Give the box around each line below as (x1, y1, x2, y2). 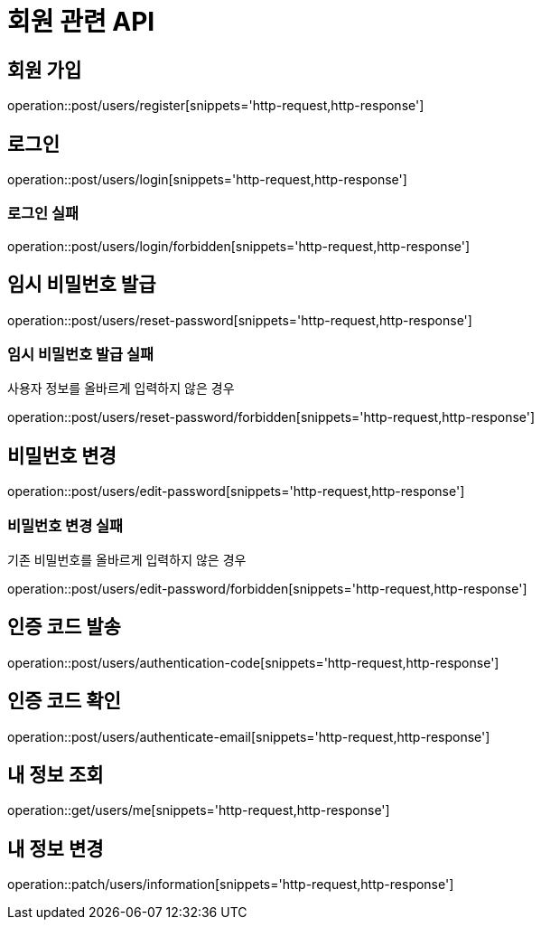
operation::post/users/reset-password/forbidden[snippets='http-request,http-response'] (7, 409, 536, 426)
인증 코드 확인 (7, 689, 121, 713)
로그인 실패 (7, 204, 79, 223)
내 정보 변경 (7, 837, 104, 860)
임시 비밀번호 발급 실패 (7, 344, 154, 363)
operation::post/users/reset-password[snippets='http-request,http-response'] (7, 312, 472, 328)
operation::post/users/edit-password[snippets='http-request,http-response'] (7, 483, 465, 500)
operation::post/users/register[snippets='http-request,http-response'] (7, 98, 424, 114)
